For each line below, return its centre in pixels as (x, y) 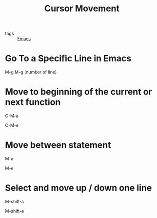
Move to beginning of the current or (78, 92)
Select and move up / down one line (78, 188)
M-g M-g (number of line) (31, 72)
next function (33, 102)
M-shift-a (15, 201)
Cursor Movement (82, 9)
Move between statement (58, 145)
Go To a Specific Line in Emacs (68, 59)
